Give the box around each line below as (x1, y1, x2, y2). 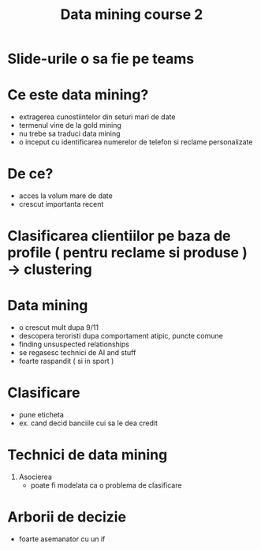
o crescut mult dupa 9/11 (18, 323, 99, 332)
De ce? (7, 165, 54, 183)
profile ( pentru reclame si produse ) (7, 244, 248, 262)
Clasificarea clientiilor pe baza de (7, 227, 231, 245)
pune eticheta (18, 410, 65, 420)
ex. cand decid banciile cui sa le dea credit (18, 418, 158, 428)
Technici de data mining (7, 446, 168, 464)
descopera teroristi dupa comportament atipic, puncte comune (18, 331, 224, 341)
